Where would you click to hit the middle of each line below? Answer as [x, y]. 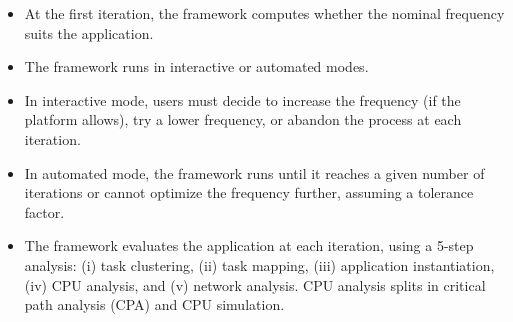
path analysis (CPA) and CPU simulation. [154, 304]
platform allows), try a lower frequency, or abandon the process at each [243, 119]
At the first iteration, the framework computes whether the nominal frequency [264, 13]
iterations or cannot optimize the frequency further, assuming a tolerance [249, 192]
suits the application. [89, 32]
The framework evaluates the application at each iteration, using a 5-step [249, 245]
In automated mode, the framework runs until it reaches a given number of [254, 172]
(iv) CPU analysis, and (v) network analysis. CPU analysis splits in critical [255, 284]
